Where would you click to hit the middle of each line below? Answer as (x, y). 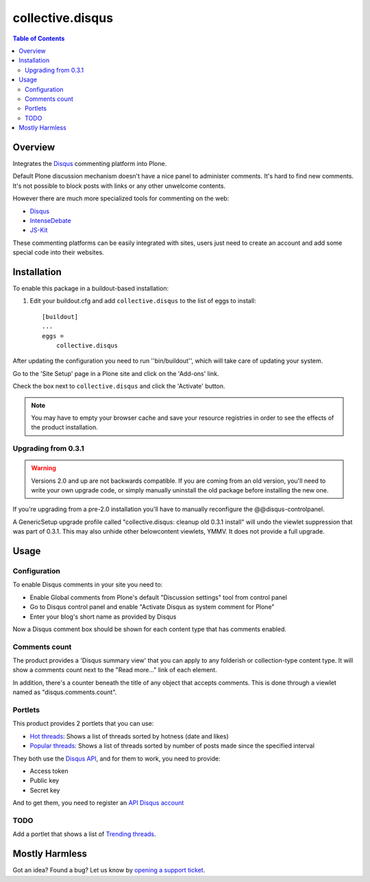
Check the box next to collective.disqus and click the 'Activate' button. (119, 386)
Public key (45, 780)
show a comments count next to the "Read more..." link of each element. (115, 670)
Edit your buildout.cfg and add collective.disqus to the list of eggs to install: (143, 301)
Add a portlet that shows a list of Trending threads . (85, 834)
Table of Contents (39, 38)
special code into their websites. (58, 252)
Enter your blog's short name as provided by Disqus (103, 617)
